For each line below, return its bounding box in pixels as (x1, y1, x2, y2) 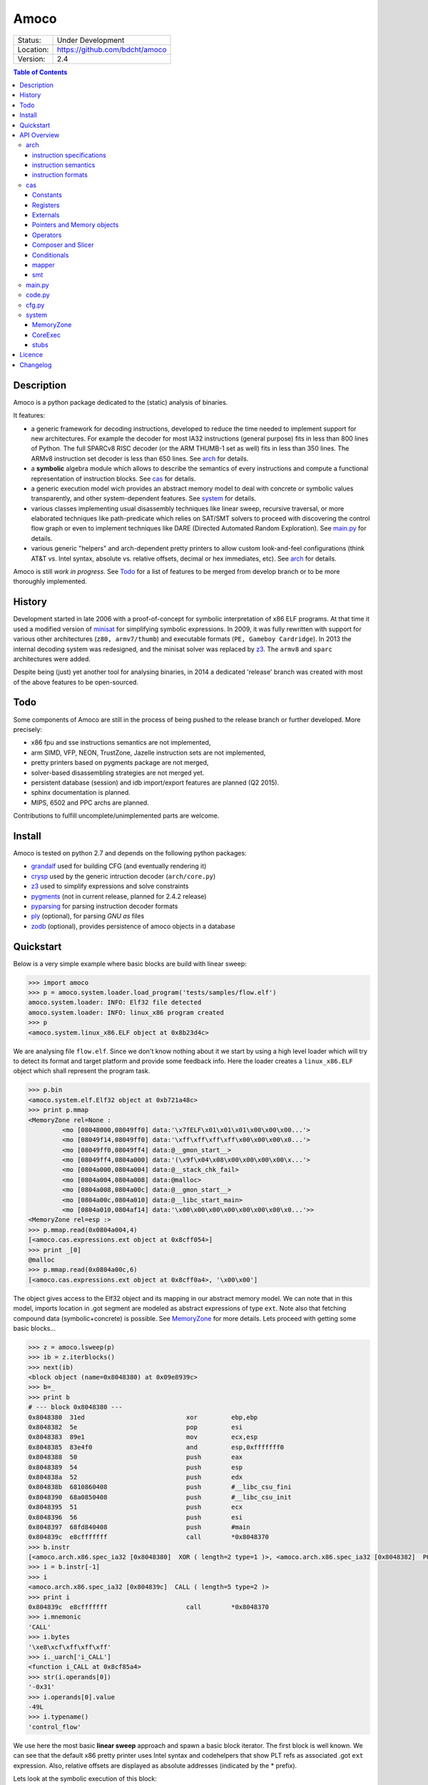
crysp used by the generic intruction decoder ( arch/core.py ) (31, 872, 216, 880)
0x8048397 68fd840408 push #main (28, 1523, 250, 1531)
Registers (32, 201, 60, 209)
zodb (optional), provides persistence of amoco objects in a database (31, 922, 235, 930)
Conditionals (32, 251, 69, 259)
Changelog (19, 361, 52, 369)
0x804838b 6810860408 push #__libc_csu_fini (28, 1483, 292, 1492)
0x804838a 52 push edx (28, 1473, 243, 1481)
